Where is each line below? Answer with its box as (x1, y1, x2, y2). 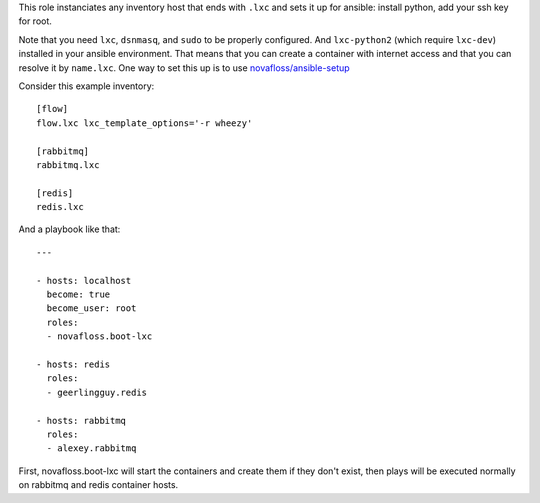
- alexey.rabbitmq (46, 443, 137, 454)
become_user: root (46, 303, 137, 314)
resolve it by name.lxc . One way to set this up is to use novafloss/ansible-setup (18, 61, 350, 74)
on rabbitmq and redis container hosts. (18, 479, 179, 491)
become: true (46, 289, 111, 300)
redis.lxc (36, 201, 84, 213)
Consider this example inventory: (18, 80, 155, 92)
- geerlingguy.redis (46, 386, 148, 398)
